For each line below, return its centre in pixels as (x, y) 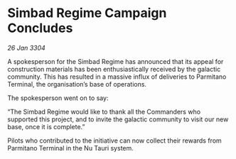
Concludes (40, 28)
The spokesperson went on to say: (58, 98)
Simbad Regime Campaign (87, 13)
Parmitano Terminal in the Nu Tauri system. (70, 148)
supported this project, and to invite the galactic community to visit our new (118, 119)
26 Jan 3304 (27, 48)
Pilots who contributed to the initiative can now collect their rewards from (114, 141)
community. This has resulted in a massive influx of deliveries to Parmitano (117, 77)
